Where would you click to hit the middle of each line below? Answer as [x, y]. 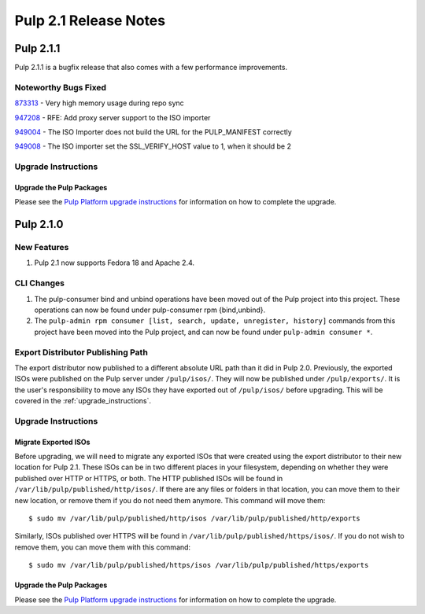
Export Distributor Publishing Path [81, 352]
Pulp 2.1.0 [39, 224]
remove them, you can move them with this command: [103, 547]
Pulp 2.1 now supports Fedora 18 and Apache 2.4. [115, 263]
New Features [42, 248]
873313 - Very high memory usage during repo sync [99, 103]
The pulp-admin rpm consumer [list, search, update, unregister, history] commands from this [215, 321]
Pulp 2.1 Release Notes [90, 20]
